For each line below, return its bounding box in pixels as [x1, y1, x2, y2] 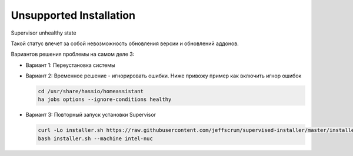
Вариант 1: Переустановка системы [25, 62, 115, 69]
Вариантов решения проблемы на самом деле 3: [11, 50, 135, 58]
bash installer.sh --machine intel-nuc [38, 135, 153, 142]
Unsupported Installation [11, 9, 135, 22]
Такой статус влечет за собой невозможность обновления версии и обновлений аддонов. [11, 40, 239, 47]
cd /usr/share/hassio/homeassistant [38, 88, 144, 95]
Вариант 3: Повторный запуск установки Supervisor [25, 111, 156, 118]
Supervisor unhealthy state [11, 29, 76, 36]
